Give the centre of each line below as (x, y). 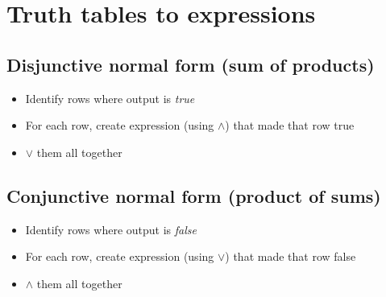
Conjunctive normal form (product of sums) (194, 195)
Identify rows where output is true (110, 98)
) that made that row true (290, 125)
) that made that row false (291, 256)
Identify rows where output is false (111, 229)
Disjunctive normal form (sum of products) (191, 64)
